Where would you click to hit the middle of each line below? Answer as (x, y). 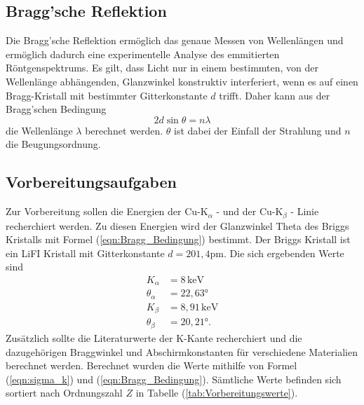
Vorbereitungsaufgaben (91, 182)
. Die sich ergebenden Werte (284, 253)
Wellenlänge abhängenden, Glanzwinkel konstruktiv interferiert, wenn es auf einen (182, 81)
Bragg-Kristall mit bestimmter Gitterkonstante (107, 95)
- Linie (305, 211)
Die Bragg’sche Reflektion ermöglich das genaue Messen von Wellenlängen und (175, 40)
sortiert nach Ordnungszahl (64, 393)
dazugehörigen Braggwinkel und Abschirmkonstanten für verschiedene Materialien (182, 351)
